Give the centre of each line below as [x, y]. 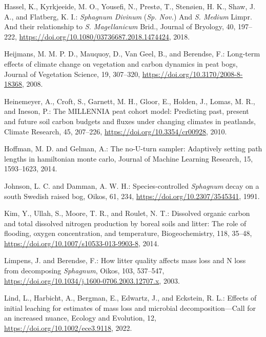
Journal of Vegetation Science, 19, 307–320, [72, 74]
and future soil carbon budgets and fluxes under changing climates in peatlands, [130, 121]
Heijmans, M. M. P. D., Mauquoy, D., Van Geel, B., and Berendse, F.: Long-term [132, 54]
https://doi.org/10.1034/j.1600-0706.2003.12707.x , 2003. [92, 280]
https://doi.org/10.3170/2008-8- [192, 74]
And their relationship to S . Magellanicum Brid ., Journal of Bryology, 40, [120, 26]
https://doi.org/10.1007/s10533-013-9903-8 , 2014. [82, 243]
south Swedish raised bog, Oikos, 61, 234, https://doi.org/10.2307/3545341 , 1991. [132, 196]
